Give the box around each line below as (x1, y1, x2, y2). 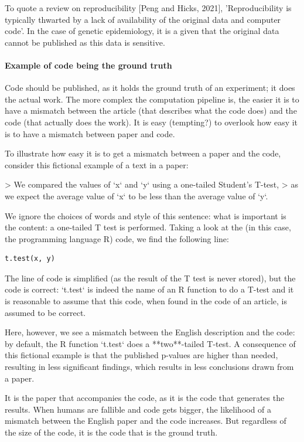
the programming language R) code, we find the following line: (5, 232, 229, 244)
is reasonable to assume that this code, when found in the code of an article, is (5, 295, 287, 307)
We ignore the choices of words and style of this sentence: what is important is (5, 209, 286, 222)
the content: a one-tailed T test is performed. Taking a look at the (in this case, (5, 221, 291, 233)
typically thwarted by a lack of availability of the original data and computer (5, 13, 281, 25)
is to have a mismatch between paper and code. (5, 127, 175, 140)
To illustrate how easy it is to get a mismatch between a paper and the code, (5, 147, 281, 159)
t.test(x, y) (5, 254, 55, 263)
